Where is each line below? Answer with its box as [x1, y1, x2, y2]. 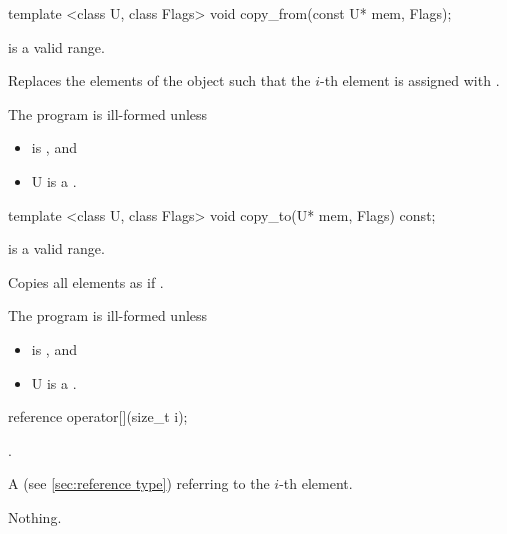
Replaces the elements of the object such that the [8, 70, 311, 91]
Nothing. [8, 506, 62, 527]
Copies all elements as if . [8, 271, 164, 292]
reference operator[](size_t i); [8, 406, 188, 427]
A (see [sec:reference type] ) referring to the [8, 473, 270, 494]
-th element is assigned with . [320, 70, 500, 91]
